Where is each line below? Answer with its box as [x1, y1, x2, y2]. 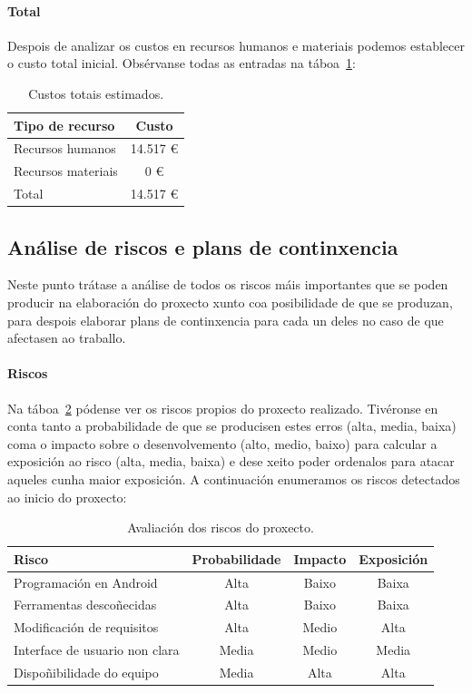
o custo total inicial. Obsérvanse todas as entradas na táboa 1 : [7, 54, 356, 73]
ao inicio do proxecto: [7, 487, 127, 506]
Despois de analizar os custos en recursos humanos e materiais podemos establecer [7, 35, 465, 54]
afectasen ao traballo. [7, 328, 126, 347]
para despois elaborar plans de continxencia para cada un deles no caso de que [7, 310, 444, 329]
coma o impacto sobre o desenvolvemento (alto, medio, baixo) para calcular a [7, 434, 438, 453]
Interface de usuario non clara [14, 640, 180, 659]
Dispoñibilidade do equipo [14, 662, 159, 681]
